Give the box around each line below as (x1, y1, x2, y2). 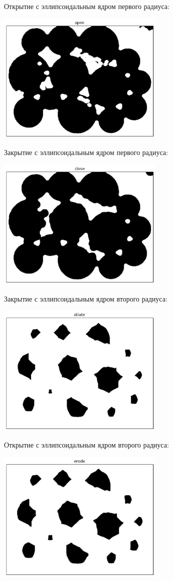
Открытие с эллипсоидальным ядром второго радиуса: (4, 440, 169, 450)
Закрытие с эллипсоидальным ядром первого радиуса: (4, 147, 168, 158)
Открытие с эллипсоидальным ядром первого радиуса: (4, 1, 169, 11)
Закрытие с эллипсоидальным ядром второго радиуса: (4, 293, 167, 304)
